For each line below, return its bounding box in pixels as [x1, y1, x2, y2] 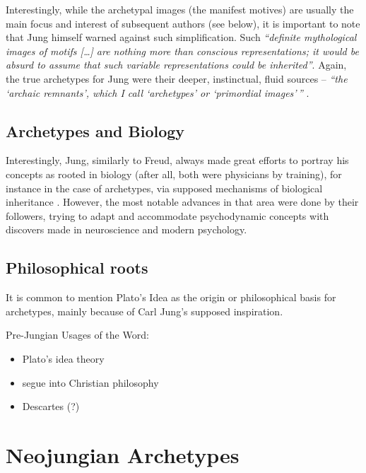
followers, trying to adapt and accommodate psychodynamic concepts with [6, 208, 329, 223]
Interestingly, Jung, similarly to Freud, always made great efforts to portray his [6, 153, 349, 168]
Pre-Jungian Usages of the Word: [6, 327, 149, 342]
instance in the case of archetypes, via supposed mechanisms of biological [6, 180, 323, 195]
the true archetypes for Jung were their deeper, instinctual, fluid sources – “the [6, 71, 348, 86]
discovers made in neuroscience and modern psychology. [6, 222, 247, 237]
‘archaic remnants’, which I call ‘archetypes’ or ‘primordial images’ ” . [6, 85, 309, 100]
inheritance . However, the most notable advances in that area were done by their [6, 194, 359, 209]
